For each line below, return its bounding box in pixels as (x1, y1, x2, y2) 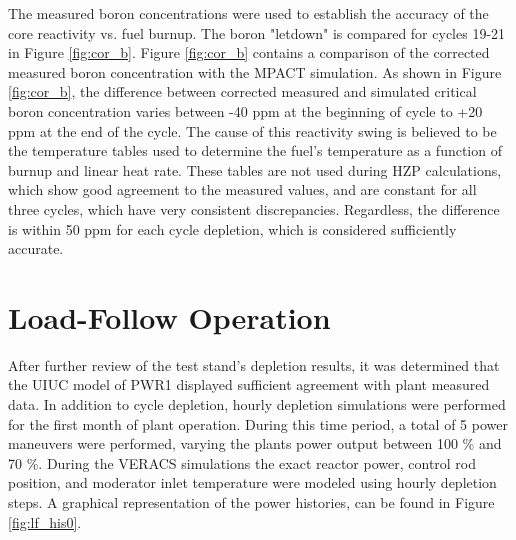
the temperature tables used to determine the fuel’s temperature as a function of (8, 140, 502, 161)
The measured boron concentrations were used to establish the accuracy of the (8, 3, 489, 23)
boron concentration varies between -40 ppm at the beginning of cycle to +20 (8, 100, 483, 121)
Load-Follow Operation (8, 296, 331, 337)
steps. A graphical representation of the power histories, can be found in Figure (8, 492, 495, 512)
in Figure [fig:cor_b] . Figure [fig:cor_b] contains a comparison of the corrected (8, 42, 490, 63)
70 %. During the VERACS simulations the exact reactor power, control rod (8, 452, 477, 473)
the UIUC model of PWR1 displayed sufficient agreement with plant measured (8, 374, 490, 395)
